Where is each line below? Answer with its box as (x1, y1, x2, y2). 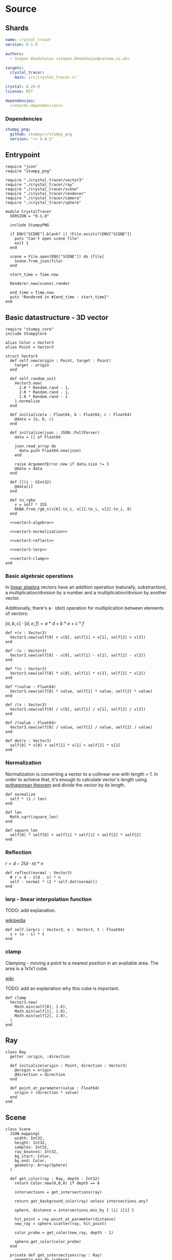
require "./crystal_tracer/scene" (5, 187, 80, 192)
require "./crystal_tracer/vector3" (5, 178, 84, 183)
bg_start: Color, (14, 1154, 52, 1159)
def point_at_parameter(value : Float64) (10, 1086, 100, 1091)
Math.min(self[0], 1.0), (14, 1004, 68, 1009)
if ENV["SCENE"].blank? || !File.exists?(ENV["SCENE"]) (10, 232, 132, 237)
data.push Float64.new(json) (18, 448, 82, 453)
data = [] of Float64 (14, 435, 61, 440)
